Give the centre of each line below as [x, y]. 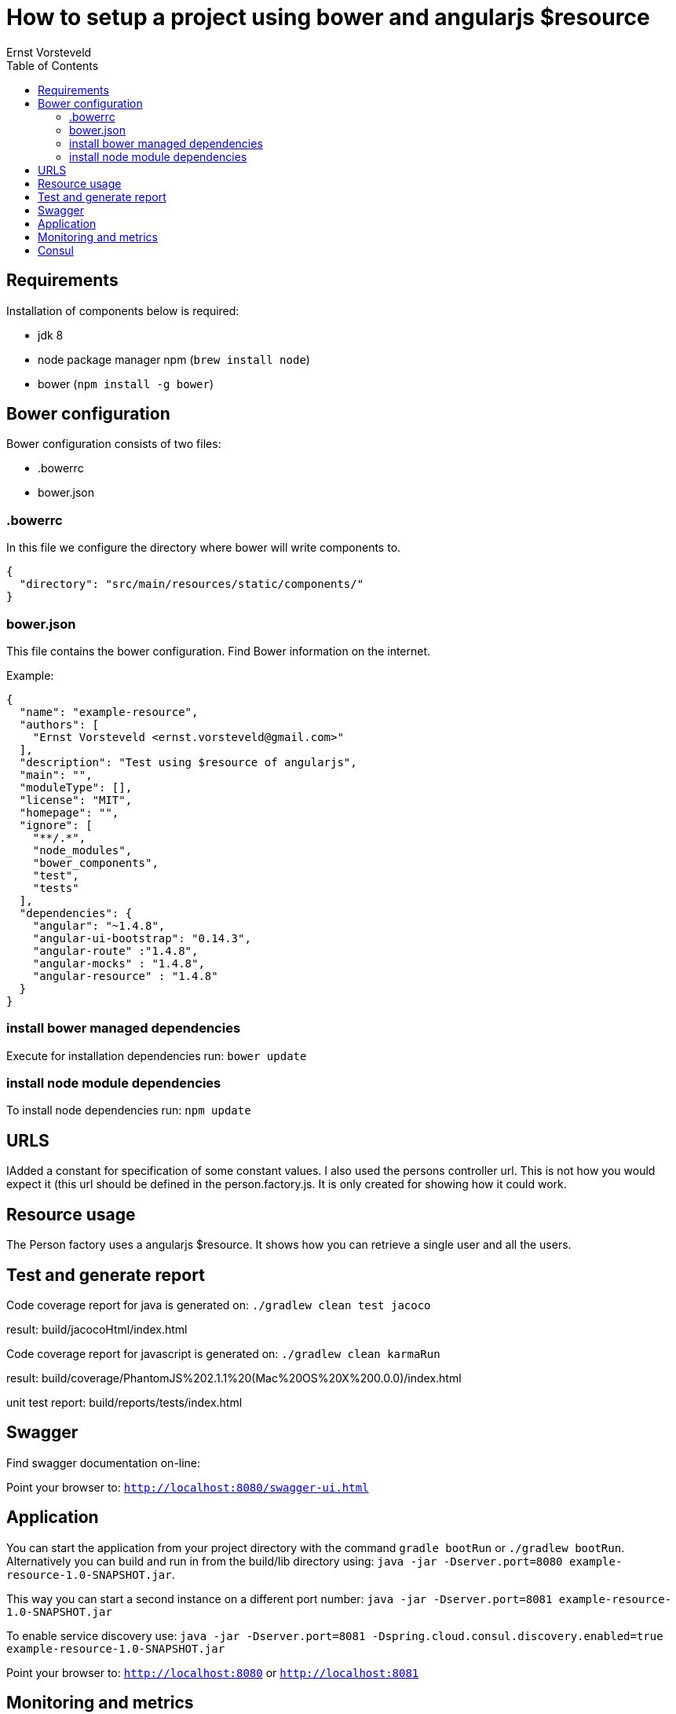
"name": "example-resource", [109, 712]
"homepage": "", [69, 812]
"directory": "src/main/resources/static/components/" [192, 584]
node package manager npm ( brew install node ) [174, 359]
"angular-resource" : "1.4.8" [125, 976]
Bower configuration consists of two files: [114, 444]
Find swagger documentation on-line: [104, 1463]
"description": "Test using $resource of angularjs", [188, 762]
